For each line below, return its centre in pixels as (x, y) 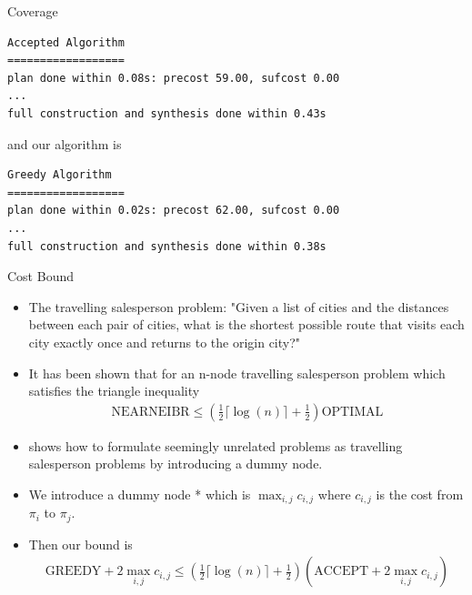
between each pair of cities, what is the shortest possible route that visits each (246, 324)
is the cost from (420, 494)
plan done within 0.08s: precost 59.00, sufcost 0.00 (174, 78)
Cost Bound (40, 276)
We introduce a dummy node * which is (140, 494)
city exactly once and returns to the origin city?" (165, 342)
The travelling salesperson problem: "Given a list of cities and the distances (239, 306)
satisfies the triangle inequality (114, 391)
